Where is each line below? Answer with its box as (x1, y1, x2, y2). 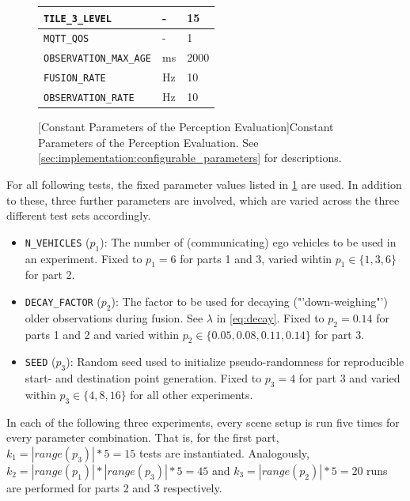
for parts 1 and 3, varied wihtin (180, 250, 332, 266)
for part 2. (25, 266, 75, 283)
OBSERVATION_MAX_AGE (44, 53, 152, 65)
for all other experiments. (130, 386, 253, 403)
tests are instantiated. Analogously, (139, 445, 309, 461)
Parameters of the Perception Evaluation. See (38, 134, 259, 150)
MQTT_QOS (44, 33, 89, 45)
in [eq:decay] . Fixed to (216, 309, 325, 326)
